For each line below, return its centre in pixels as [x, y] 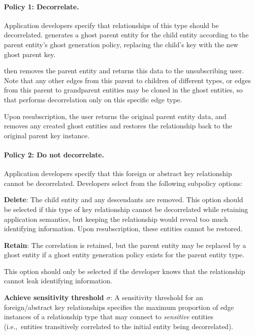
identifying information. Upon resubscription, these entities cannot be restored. [123, 228]
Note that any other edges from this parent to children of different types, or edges [127, 80]
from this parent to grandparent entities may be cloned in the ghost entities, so [124, 90]
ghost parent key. [30, 54]
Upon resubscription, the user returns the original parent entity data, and [115, 116]
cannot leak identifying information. [58, 281]
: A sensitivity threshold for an [157, 297]
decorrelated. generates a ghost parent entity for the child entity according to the [126, 35]
